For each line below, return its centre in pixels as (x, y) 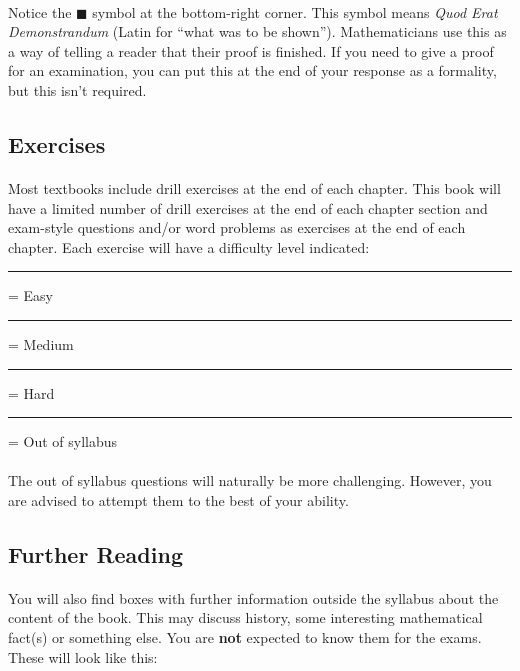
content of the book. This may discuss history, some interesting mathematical (245, 617)
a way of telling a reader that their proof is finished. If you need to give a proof (251, 50)
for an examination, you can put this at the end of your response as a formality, (252, 70)
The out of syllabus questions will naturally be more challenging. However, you (250, 480)
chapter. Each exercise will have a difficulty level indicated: (189, 246)
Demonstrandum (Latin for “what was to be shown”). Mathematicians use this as (257, 31)
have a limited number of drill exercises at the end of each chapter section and (248, 207)
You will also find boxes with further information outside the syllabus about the (253, 597)
